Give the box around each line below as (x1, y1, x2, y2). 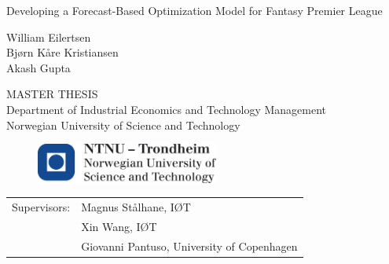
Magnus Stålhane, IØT (81, 198, 191, 214)
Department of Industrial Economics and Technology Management (6, 101, 327, 117)
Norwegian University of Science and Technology (6, 116, 240, 133)
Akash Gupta (6, 59, 71, 75)
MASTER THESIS (6, 86, 98, 102)
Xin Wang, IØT (81, 218, 157, 234)
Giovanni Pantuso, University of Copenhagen (81, 237, 298, 254)
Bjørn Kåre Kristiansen (6, 44, 119, 60)
